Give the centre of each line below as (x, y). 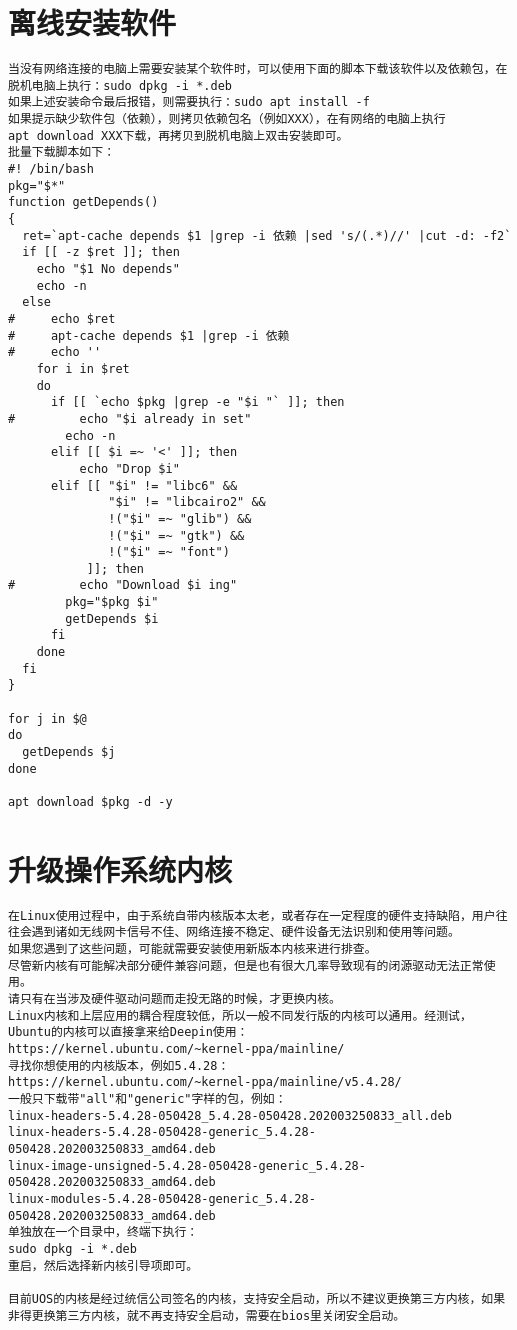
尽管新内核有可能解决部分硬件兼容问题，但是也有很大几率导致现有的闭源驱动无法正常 (246, 965)
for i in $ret (83, 368)
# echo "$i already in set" (130, 418)
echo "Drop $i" (129, 468)
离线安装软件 (92, 22)
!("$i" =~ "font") (169, 552)
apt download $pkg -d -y (90, 802)
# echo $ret (62, 318)
